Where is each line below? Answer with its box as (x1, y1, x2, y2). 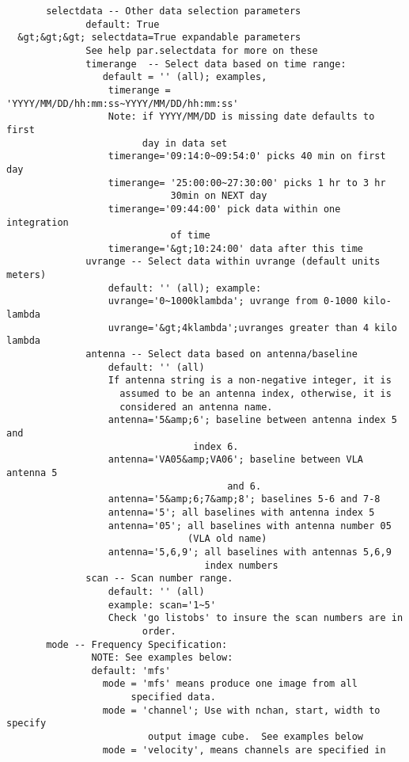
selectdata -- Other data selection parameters (46, 6, 301, 17)
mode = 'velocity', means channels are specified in (102, 744, 386, 756)
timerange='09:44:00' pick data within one (108, 203, 341, 215)
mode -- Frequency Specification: (46, 638, 228, 650)
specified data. (131, 692, 216, 703)
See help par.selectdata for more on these (85, 44, 318, 56)
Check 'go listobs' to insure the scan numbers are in (108, 612, 403, 624)
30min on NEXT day (170, 190, 267, 202)
